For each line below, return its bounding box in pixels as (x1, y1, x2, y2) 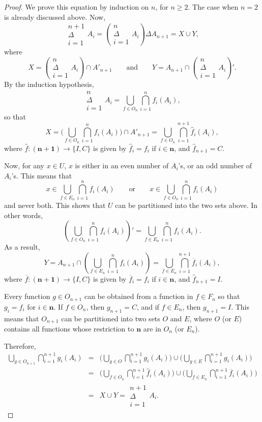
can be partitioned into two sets (61, 313, 160, 323)
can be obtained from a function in (84, 291, 193, 302)
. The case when (188, 2, 239, 12)
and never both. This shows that (4, 200, 106, 210)
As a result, (4, 242, 40, 252)
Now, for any (4, 160, 44, 171)
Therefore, (4, 340, 36, 351)
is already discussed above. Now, (4, 11, 106, 22)
